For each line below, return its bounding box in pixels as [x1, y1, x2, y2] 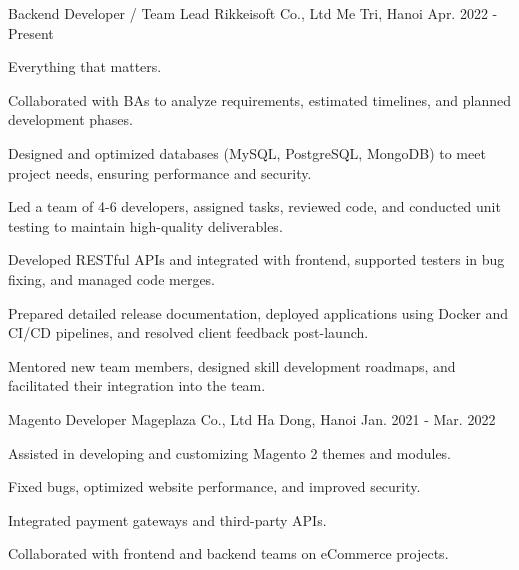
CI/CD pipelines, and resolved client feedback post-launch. [8, 322, 369, 343]
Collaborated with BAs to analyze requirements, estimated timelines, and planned [8, 89, 512, 110]
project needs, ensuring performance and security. [8, 162, 312, 183]
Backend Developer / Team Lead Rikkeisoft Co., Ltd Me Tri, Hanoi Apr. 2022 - [8, 3, 498, 23]
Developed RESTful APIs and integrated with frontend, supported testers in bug [8, 249, 505, 270]
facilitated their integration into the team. [8, 375, 266, 396]
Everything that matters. [8, 56, 162, 77]
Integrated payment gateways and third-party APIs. [8, 509, 327, 530]
